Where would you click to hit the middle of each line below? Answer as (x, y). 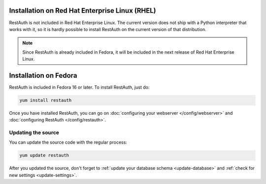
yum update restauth (44, 155)
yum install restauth (46, 100)
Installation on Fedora (43, 76)
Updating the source (34, 133)
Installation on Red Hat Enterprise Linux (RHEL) (83, 11)
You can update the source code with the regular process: (68, 142)
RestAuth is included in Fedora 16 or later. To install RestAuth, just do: (79, 87)
